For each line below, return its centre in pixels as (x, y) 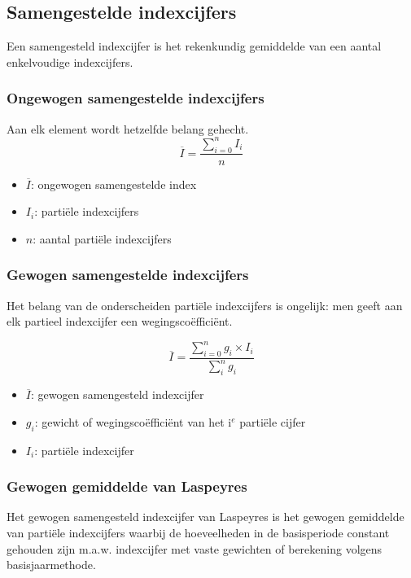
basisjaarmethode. (51, 565)
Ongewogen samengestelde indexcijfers (136, 98)
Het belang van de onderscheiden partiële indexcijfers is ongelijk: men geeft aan (205, 305)
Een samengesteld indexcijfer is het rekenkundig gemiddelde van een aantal (194, 46)
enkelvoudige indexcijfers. (70, 61)
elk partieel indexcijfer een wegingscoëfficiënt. (120, 321)
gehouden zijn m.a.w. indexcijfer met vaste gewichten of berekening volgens (195, 548)
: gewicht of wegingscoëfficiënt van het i (133, 421)
